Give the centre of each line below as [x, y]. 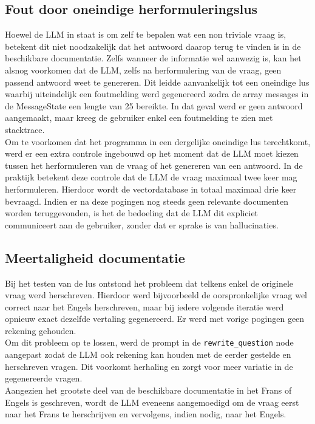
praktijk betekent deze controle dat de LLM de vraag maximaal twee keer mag [151, 177]
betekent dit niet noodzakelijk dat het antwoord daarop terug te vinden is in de [153, 46]
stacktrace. [25, 129]
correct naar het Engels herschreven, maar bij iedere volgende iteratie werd [144, 306]
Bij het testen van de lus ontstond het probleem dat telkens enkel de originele [149, 283]
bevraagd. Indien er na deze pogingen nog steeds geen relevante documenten [147, 201]
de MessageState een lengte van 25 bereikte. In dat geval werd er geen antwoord [154, 105]
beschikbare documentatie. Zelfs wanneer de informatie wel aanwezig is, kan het [153, 58]
